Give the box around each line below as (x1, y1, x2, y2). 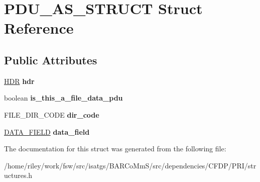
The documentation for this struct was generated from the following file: (4, 143, 226, 154)
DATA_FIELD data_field (4, 126, 90, 137)
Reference (4, 18, 74, 38)
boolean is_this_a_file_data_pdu (4, 93, 123, 103)
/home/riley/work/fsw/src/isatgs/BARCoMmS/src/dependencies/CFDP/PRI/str (4, 160, 256, 170)
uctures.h (4, 170, 33, 180)
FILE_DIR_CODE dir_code (4, 109, 99, 120)
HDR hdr (4, 75, 35, 86)
